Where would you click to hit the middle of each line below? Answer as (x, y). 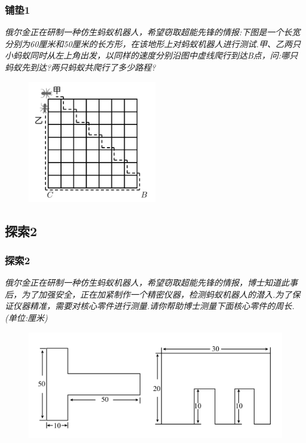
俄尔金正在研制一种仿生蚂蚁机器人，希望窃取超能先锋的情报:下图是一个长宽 (153, 32)
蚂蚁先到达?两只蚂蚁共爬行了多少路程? (80, 67)
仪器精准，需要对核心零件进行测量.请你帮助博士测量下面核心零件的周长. (154, 306)
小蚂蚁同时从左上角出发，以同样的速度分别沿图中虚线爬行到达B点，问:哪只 (152, 55)
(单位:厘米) (26, 317)
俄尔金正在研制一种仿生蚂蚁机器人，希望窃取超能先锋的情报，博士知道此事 (151, 282)
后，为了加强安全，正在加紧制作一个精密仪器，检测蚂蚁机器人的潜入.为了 (149, 294)
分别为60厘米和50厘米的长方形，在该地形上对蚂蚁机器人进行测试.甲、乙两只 (153, 43)
